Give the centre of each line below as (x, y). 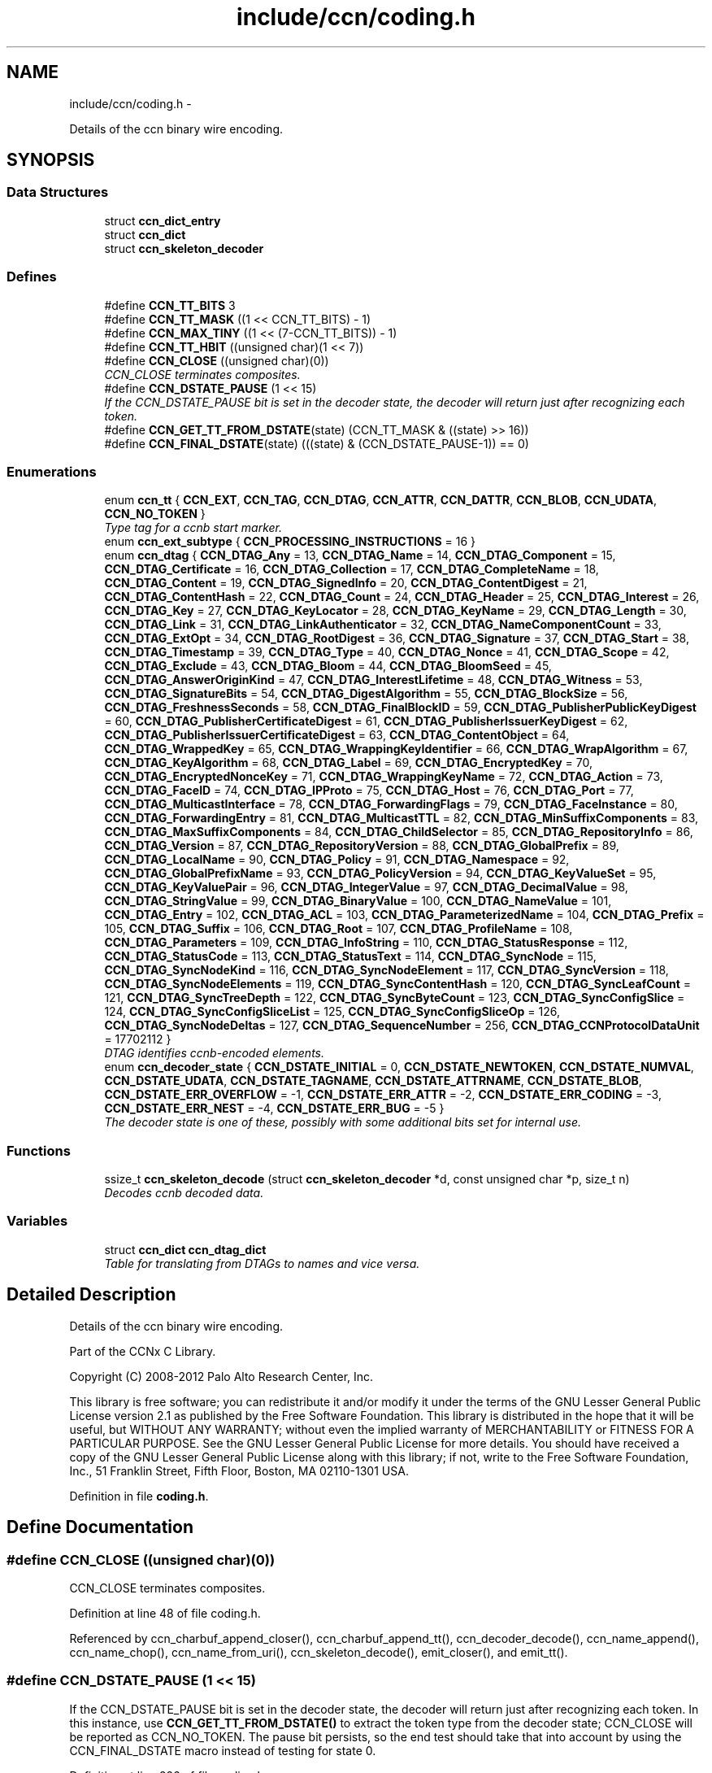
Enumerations (52, 471)
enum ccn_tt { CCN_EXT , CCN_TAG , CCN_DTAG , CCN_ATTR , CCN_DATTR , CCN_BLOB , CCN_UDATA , (381, 500)
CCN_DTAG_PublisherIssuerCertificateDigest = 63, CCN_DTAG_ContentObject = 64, (337, 735)
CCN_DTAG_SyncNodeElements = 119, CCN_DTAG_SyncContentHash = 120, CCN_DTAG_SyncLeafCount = (397, 984)
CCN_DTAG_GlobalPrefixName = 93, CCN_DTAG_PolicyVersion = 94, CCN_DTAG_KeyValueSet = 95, (380, 873)
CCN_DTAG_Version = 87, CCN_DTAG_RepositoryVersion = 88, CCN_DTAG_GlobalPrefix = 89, (362, 846)
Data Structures (58, 192)
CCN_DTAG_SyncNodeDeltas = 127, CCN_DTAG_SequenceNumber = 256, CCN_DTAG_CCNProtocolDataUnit (402, 1026)
